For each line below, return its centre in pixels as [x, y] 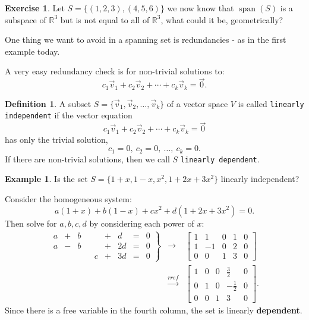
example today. [32, 51]
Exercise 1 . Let [35, 8]
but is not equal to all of [105, 19]
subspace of [26, 19]
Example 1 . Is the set [46, 179]
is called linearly [271, 103]
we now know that [201, 8]
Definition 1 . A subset [48, 103]
